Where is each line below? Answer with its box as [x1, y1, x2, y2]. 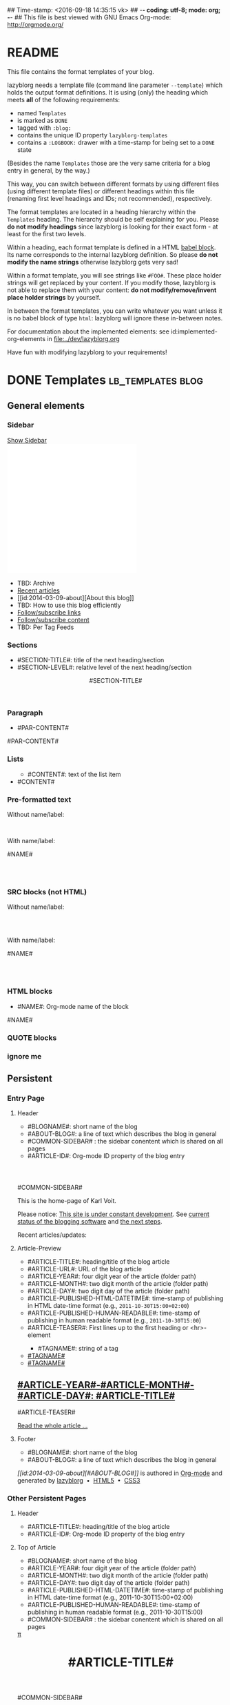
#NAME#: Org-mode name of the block [17, 1002, 129, 1010]
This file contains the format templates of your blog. [7, 67, 155, 75]
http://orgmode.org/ [7, 21, 64, 28]
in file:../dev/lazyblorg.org [47, 334, 121, 343]
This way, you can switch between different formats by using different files [7, 180, 219, 188]
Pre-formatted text [7, 794, 72, 804]
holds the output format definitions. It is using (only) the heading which [7, 88, 209, 96]
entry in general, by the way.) [7, 166, 91, 175]
